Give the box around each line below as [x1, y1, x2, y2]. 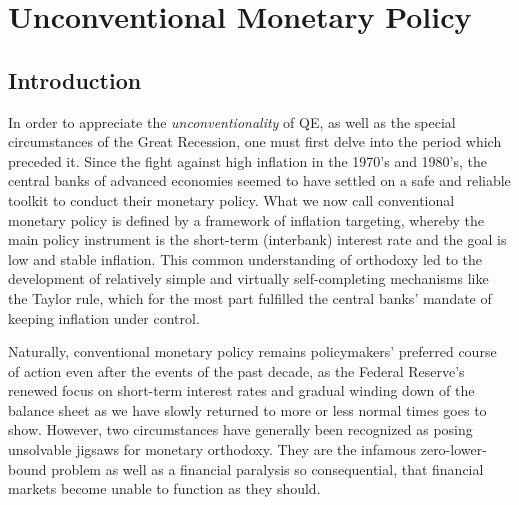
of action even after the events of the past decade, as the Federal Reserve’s [8, 360, 465, 381]
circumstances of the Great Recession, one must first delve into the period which [8, 131, 502, 152]
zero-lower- [420, 439, 487, 460]
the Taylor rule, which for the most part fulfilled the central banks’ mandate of [8, 287, 492, 308]
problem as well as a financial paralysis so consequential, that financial [51, 458, 484, 479]
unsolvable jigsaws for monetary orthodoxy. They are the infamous [8, 439, 417, 460]
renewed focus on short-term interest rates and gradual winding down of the [8, 380, 475, 401]
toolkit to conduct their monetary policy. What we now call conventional [8, 189, 455, 210]
